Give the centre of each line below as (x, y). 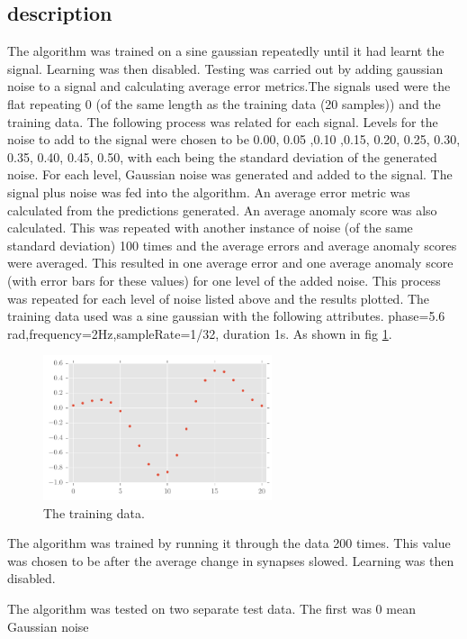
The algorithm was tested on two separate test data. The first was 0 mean (211, 608)
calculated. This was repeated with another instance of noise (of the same (210, 228)
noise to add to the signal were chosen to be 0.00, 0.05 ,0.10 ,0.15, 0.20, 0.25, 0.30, (234, 139)
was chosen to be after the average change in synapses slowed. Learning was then (231, 560)
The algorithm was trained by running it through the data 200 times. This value (229, 543)
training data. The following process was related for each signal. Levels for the (223, 121)
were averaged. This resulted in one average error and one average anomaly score (230, 263)
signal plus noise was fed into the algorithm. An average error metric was (209, 192)
